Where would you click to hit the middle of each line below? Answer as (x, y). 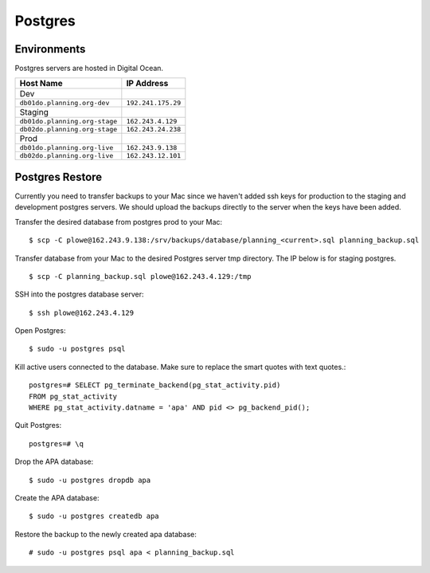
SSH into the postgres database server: (79, 294)
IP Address (147, 84)
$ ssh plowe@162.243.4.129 (82, 312)
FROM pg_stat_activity (73, 396)
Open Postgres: (40, 331)
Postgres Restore (59, 177)
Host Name (41, 84)
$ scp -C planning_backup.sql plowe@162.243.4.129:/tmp (140, 276)
